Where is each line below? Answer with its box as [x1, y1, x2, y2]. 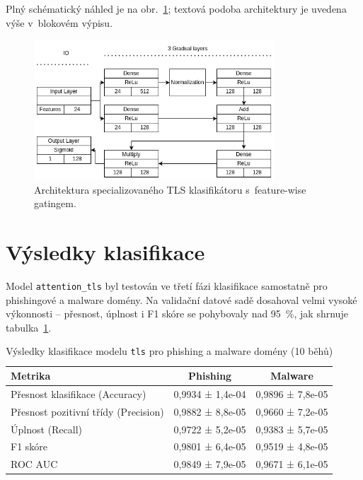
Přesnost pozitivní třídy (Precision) [11, 404, 164, 418]
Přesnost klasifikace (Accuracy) [11, 386, 146, 401]
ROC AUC [11, 457, 58, 472]
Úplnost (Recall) [11, 421, 82, 436]
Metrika [11, 368, 51, 383]
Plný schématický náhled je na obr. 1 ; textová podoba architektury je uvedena [6, 1, 347, 16]
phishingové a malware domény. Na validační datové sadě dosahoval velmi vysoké [6, 292, 357, 307]
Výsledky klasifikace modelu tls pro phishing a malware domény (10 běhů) [6, 344, 333, 358]
